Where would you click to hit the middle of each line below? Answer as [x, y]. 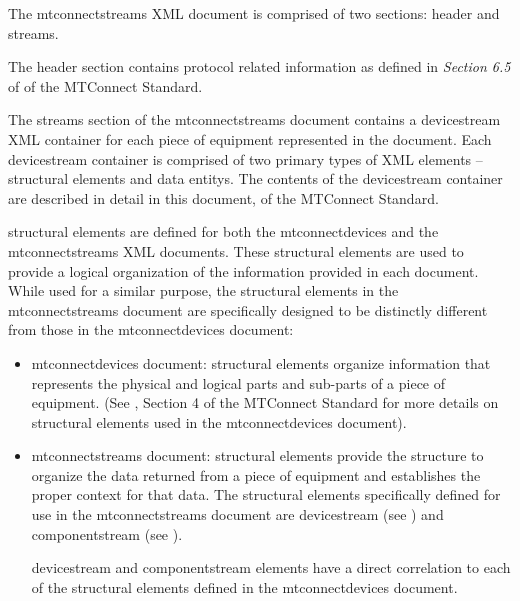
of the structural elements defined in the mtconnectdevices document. [244, 586]
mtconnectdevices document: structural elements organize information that [261, 362]
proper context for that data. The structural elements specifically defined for [266, 494]
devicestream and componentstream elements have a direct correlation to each [271, 567]
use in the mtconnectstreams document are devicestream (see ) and [237, 514]
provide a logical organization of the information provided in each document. [243, 270]
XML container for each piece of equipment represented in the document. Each [250, 138]
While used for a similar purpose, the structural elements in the [203, 290]
